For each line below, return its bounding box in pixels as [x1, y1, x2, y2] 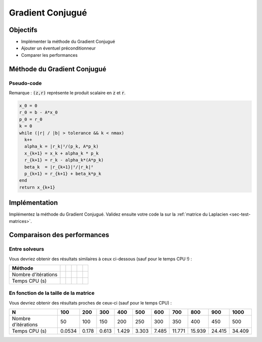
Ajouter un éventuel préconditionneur [21, 45, 96, 51]
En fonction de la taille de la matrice [9, 290, 95, 296]
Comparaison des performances [9, 231, 109, 239]
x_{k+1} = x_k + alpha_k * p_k [24, 151, 99, 156]
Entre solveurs [9, 246, 45, 253]
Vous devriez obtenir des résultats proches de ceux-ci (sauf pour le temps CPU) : [9, 300, 172, 306]
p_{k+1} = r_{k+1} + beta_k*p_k [24, 171, 101, 176]
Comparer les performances [21, 52, 78, 58]
